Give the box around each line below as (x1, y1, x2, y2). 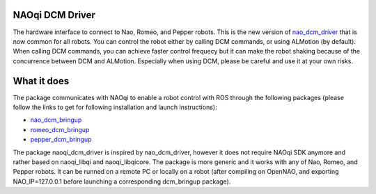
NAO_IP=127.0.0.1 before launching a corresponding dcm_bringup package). (13, 177, 231, 186)
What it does (13, 75, 70, 87)
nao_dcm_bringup (30, 115, 82, 124)
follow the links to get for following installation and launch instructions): (13, 103, 217, 111)
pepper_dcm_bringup (30, 136, 92, 144)
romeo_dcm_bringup (30, 125, 90, 134)
